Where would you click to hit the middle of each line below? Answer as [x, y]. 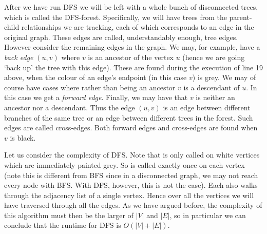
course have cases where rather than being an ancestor [90, 87]
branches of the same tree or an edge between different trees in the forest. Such [129, 117]
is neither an [215, 97]
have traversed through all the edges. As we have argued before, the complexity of [133, 205]
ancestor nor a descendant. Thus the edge [70, 107]
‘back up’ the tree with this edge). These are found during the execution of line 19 [133, 67]
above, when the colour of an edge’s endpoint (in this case [96, 77]
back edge [19, 57]
